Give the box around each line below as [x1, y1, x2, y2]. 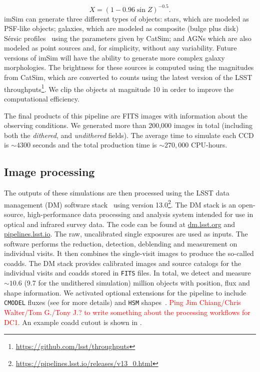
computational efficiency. [4, 93, 79, 103]
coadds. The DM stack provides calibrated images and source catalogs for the [4, 257, 241, 268]
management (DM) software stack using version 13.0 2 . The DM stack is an [4, 197, 236, 209]
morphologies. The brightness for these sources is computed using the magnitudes [4, 62, 254, 72]
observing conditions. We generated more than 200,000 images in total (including [4, 120, 252, 130]
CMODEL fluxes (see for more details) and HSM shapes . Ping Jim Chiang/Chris [4, 297, 241, 307]
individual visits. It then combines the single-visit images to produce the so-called [4, 248, 254, 258]
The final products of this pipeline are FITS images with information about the [4, 110, 248, 120]
